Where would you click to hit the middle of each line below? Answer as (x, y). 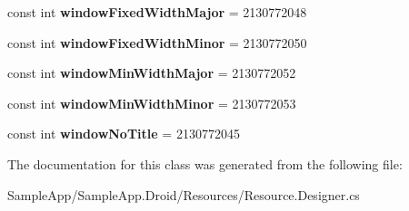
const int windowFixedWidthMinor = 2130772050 (157, 42)
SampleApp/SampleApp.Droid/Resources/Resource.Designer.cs (184, 194)
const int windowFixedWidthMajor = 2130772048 (157, 12)
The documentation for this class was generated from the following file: (205, 163)
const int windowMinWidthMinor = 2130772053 (152, 103)
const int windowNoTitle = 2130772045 (124, 134)
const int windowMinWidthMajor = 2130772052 (152, 73)
